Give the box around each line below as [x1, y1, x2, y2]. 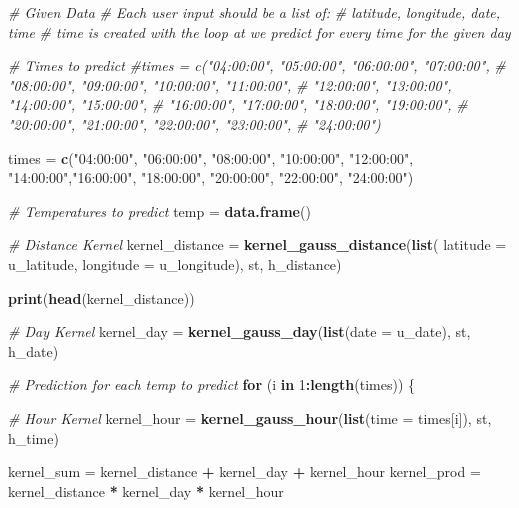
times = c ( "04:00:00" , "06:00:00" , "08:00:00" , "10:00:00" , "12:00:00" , [8, 147, 414, 168]
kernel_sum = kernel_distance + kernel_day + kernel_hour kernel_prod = [8, 461, 481, 482]
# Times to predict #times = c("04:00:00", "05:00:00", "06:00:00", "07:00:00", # [8, 55, 506, 76]
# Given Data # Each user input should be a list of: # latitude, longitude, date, [8, 2, 501, 22]
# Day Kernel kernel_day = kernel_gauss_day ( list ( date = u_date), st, [8, 321, 471, 342]
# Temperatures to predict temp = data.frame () [8, 200, 311, 221]
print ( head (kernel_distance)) [8, 287, 195, 308]
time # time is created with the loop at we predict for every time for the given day [8, 21, 511, 42]
